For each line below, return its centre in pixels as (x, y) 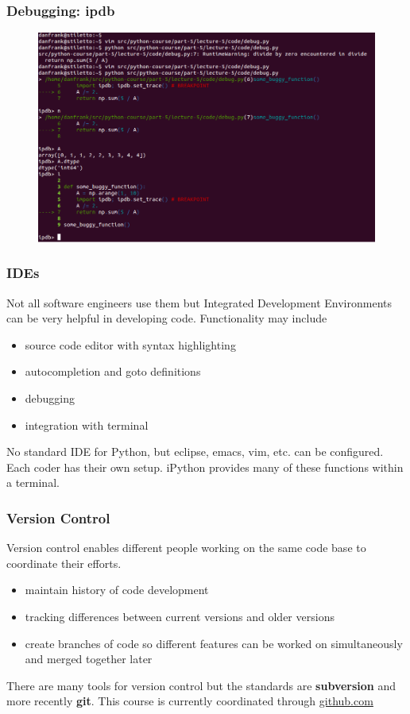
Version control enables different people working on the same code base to (186, 548)
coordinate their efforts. (64, 563)
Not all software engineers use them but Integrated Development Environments (199, 302)
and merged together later (89, 659)
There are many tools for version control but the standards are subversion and (201, 685)
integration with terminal (87, 425)
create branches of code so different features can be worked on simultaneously (214, 643)
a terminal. (33, 482)
